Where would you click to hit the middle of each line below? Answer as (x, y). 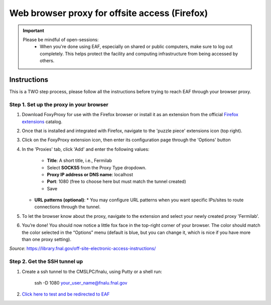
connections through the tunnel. (67, 207)
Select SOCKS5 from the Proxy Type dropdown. (97, 167)
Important (34, 31)
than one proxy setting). (46, 239)
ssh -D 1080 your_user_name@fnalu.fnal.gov (81, 282)
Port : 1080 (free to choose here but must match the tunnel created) (117, 182)
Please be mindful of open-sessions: (61, 40)
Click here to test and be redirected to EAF (66, 294)
